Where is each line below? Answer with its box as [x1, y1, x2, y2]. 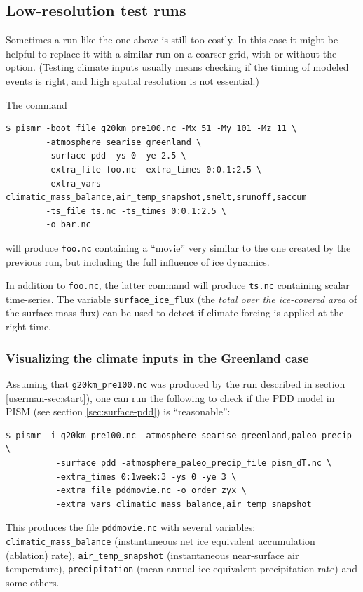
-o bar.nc [46, 220, 91, 230]
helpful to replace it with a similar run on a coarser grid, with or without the [6, 46, 337, 60]
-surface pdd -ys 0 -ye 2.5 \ [46, 151, 186, 161]
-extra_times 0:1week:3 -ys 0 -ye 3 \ [55, 471, 237, 482]
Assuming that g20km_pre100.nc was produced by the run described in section [6, 376, 345, 391]
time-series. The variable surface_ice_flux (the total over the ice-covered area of [6, 291, 357, 306]
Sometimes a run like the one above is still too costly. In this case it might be [6, 32, 338, 47]
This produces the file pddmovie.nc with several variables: [6, 520, 256, 534]
